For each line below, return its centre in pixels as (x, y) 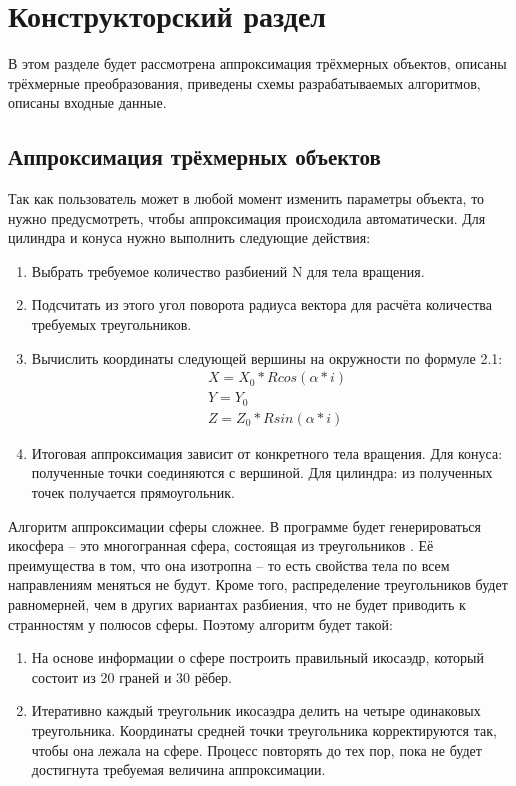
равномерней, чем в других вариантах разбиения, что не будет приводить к (237, 603)
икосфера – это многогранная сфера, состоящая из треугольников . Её (221, 545)
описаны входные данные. (87, 102)
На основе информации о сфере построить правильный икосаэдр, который (257, 657)
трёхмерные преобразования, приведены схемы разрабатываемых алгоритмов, (244, 82)
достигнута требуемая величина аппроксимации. (178, 769)
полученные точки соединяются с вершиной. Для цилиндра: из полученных (262, 472)
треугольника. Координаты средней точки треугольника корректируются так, (264, 729)
